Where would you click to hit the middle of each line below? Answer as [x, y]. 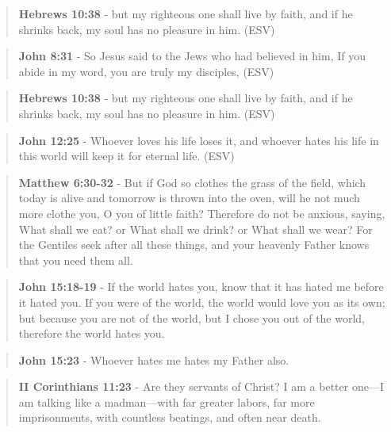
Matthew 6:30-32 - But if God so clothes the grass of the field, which [192, 182]
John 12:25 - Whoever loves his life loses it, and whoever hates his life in [199, 140]
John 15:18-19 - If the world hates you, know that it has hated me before [201, 287]
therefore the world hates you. [92, 333]
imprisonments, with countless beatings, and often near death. [170, 417]
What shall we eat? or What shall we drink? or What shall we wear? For [195, 229]
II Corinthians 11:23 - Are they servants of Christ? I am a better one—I [201, 386]
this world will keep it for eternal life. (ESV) [126, 156]
